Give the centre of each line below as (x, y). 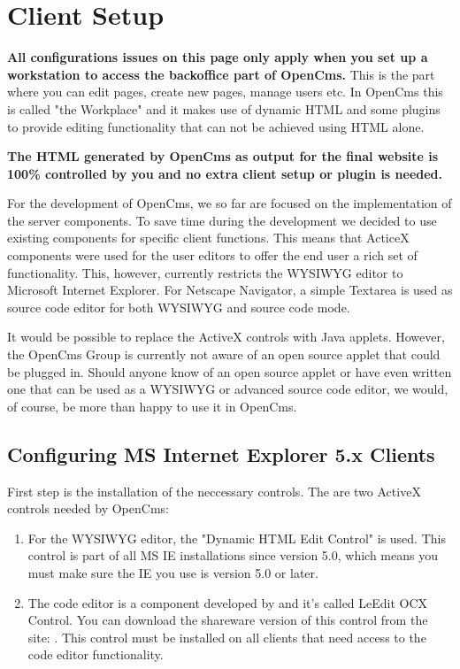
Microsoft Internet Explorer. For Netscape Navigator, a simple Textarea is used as (230, 290)
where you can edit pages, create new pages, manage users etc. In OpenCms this (225, 92)
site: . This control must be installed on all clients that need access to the (227, 637)
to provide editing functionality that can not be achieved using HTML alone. (216, 126)
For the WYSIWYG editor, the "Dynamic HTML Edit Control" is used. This (237, 538)
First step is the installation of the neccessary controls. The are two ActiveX (214, 491)
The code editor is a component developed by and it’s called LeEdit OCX (228, 602)
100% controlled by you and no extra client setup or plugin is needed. (225, 173)
